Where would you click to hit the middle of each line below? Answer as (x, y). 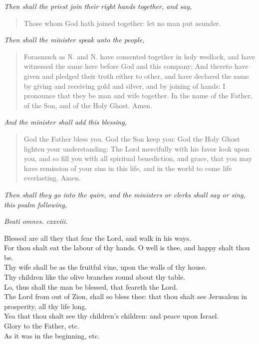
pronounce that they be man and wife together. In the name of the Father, (138, 95)
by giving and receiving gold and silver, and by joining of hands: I (125, 86)
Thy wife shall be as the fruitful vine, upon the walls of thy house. (106, 267)
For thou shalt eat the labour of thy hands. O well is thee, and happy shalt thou (127, 248)
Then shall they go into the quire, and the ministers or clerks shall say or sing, (125, 194)
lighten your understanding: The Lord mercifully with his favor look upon (136, 148)
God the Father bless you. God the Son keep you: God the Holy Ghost (132, 138)
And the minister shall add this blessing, (66, 122)
